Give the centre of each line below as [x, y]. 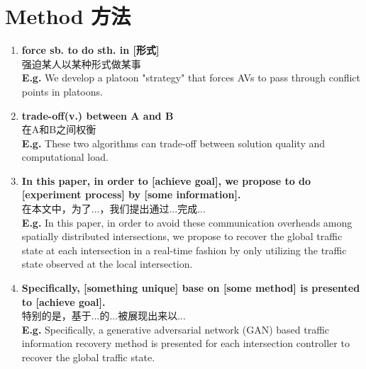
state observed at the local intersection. [107, 264]
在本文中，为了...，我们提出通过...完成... [113, 209]
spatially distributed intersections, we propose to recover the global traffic [182, 236]
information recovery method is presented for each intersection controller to [185, 343]
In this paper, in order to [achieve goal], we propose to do [166, 180]
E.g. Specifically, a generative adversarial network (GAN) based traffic [176, 329]
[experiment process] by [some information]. [131, 194]
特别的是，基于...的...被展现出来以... [104, 316]
